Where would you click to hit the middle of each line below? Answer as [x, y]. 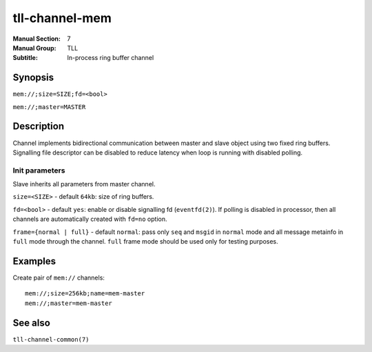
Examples [34, 261]
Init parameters [39, 170]
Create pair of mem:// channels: [59, 277]
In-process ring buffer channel [111, 58]
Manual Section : [37, 39]
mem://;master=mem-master [69, 303]
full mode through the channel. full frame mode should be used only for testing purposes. [145, 242]
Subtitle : [25, 58]
